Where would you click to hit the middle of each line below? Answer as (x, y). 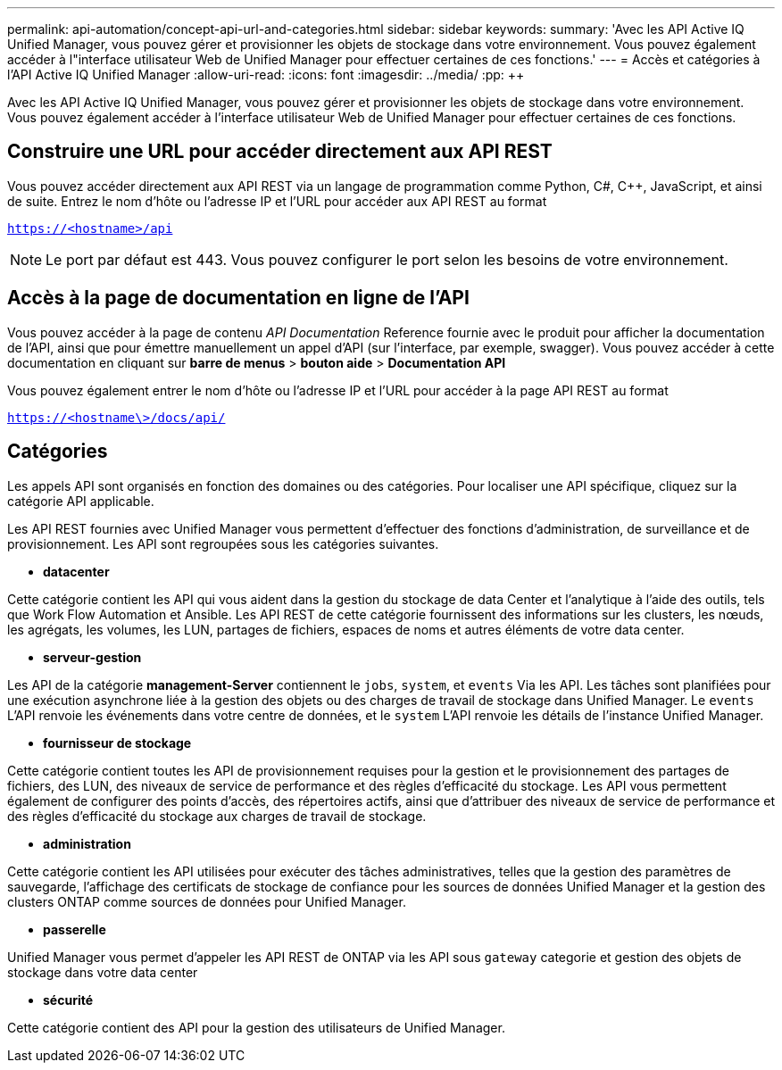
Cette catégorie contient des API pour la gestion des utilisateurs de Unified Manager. (256, 1027)
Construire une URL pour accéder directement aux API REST (280, 152)
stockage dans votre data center (103, 972)
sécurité (68, 999)
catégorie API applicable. (81, 501)
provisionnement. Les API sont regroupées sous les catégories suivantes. (223, 543)
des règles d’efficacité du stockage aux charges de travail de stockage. (217, 816)
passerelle (75, 929)
